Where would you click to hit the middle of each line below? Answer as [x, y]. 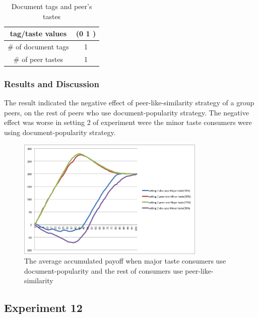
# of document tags [38, 47]
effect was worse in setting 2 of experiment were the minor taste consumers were [128, 122]
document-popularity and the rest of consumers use [104, 270]
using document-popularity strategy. [60, 132]
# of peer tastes [38, 59]
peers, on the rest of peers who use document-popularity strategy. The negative [126, 112]
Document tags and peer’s [52, 6]
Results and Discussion [52, 83]
